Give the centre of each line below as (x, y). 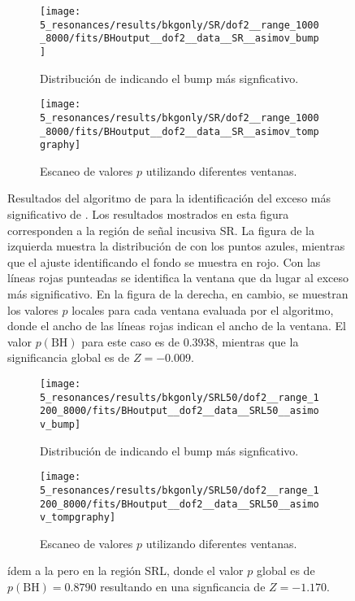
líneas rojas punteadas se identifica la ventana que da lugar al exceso (178, 278)
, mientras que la (257, 341)
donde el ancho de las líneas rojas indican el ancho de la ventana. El (177, 326)
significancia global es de (69, 357)
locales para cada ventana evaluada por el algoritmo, (203, 309)
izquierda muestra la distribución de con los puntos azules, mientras (176, 246)
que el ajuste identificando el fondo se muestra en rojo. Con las (164, 261)
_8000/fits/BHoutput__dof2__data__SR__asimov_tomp (180, 131)
